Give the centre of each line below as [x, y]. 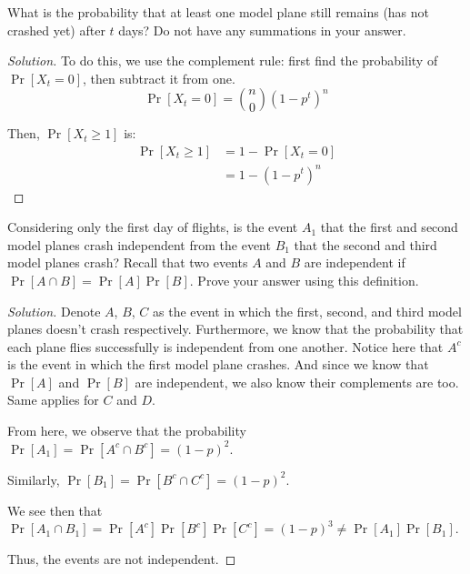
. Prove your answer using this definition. [304, 280]
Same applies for [53, 400]
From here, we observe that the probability [127, 431]
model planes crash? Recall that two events [128, 262]
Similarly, [34, 479]
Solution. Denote [54, 311]
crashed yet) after [56, 30]
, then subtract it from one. [159, 78]
